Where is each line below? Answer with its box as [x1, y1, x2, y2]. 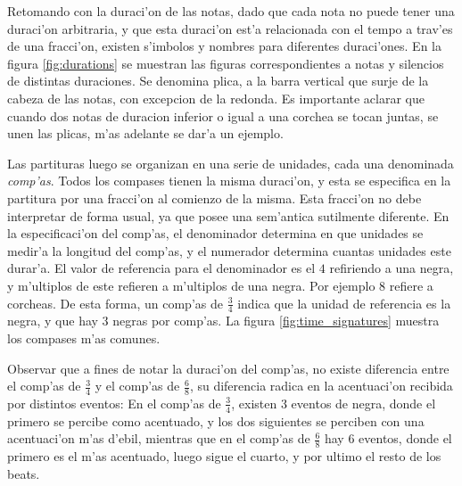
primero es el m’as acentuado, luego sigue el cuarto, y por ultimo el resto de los [7, 447, 441, 465]
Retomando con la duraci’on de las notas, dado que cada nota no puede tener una [7, 2, 455, 20]
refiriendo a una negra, [329, 259, 454, 277]
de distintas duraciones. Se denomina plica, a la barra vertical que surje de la [7, 71, 429, 90]
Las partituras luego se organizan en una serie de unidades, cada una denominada [7, 153, 454, 172]
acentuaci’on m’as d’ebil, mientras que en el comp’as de [7, 429, 310, 448]
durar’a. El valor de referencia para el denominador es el [7, 259, 316, 277]
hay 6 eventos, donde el [324, 429, 452, 448]
